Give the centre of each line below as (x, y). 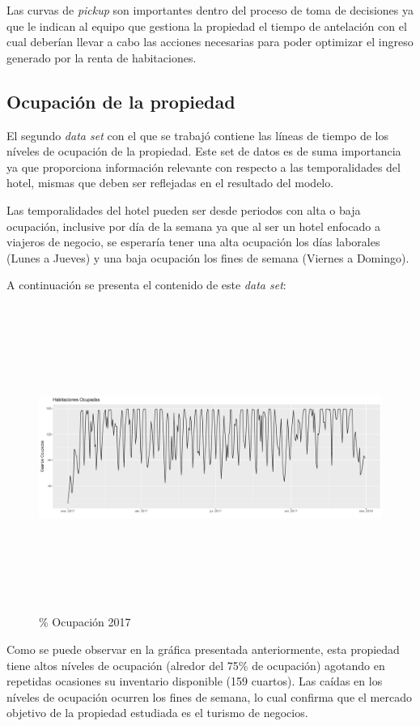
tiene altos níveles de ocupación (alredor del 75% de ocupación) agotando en (196, 665)
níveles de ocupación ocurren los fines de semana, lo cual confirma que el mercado (209, 696)
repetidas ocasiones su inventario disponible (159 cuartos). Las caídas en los (195, 681)
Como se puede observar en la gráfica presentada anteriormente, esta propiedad (203, 649)
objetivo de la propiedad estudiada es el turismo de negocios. (157, 713)
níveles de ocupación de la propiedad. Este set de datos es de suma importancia (204, 151)
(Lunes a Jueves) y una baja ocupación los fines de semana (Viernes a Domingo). (208, 257)
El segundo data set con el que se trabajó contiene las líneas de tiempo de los (198, 135)
